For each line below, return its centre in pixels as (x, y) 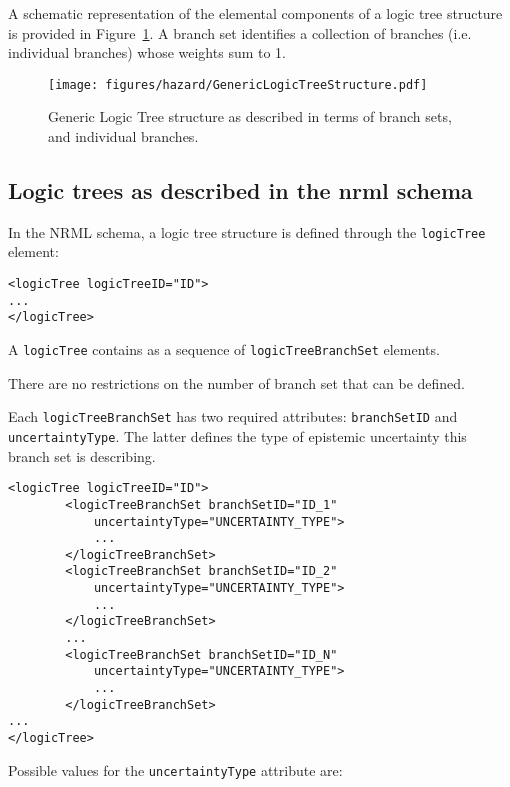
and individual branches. (123, 136)
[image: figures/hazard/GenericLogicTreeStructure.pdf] (238, 84)
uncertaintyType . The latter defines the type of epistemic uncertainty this (237, 435)
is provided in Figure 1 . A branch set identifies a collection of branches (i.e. (240, 32)
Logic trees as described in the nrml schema (240, 190)
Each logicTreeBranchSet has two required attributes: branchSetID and (233, 416)
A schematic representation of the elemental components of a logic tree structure (255, 13)
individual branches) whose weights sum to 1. (147, 52)
